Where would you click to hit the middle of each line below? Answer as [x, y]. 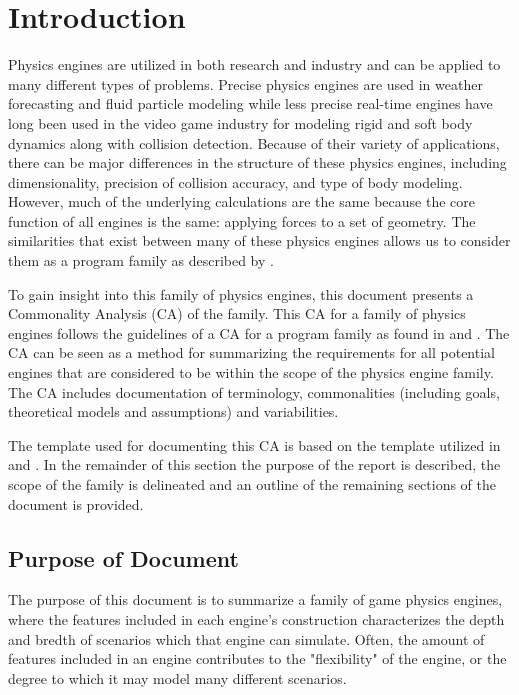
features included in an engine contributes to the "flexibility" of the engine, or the [257, 658]
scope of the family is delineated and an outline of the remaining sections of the [252, 484]
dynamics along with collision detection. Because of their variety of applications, [254, 142]
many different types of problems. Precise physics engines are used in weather [245, 83]
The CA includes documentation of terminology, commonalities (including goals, [254, 391]
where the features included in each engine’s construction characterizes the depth [256, 618]
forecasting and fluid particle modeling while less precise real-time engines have [250, 103]
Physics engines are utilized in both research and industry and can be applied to [254, 64]
